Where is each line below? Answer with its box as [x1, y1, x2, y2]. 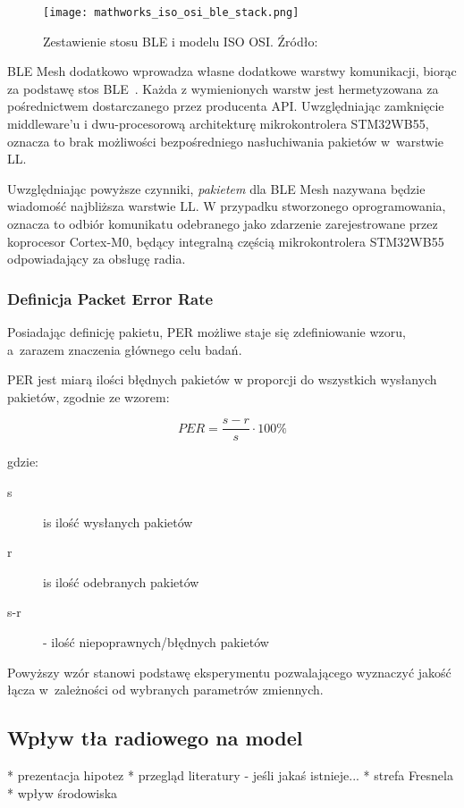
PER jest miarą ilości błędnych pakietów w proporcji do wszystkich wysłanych [7, 370, 437, 389]
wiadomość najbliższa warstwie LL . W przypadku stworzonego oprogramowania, [7, 197, 446, 215]
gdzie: [7, 452, 38, 471]
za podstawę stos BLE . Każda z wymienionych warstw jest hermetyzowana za [7, 79, 439, 97]
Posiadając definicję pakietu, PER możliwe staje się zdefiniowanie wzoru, [7, 323, 406, 341]
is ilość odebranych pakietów [43, 572, 199, 591]
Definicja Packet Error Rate [7, 287, 214, 309]
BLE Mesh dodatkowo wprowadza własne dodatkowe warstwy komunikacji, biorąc [7, 62, 457, 80]
